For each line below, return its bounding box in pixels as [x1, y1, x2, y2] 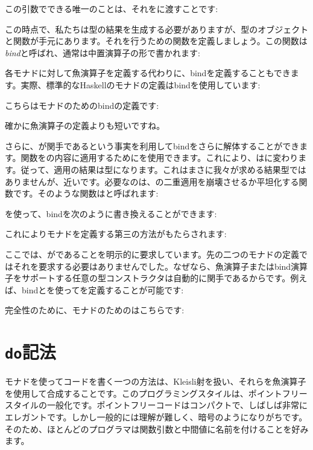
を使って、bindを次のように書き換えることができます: [5, 207, 217, 220]
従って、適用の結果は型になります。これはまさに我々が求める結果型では [21, 163, 306, 175]
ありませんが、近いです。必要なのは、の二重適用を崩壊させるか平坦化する [5, 175, 299, 187]
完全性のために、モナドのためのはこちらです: [5, 304, 185, 316]
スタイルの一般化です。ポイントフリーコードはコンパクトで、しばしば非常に [5, 399, 308, 411]
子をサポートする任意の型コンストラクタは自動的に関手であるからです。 [5, 272, 291, 284]
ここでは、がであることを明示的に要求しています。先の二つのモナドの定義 [5, 247, 300, 260]
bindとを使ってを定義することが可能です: [21, 283, 184, 296]
